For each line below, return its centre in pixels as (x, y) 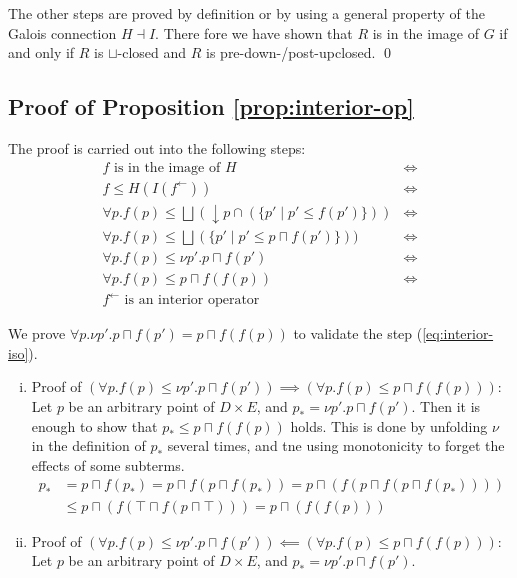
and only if (41, 52)
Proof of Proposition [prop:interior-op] (211, 106)
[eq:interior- (458, 333)
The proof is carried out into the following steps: (157, 147)
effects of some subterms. (108, 464)
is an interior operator (192, 300)
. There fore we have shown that (254, 32)
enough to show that (94, 425)
